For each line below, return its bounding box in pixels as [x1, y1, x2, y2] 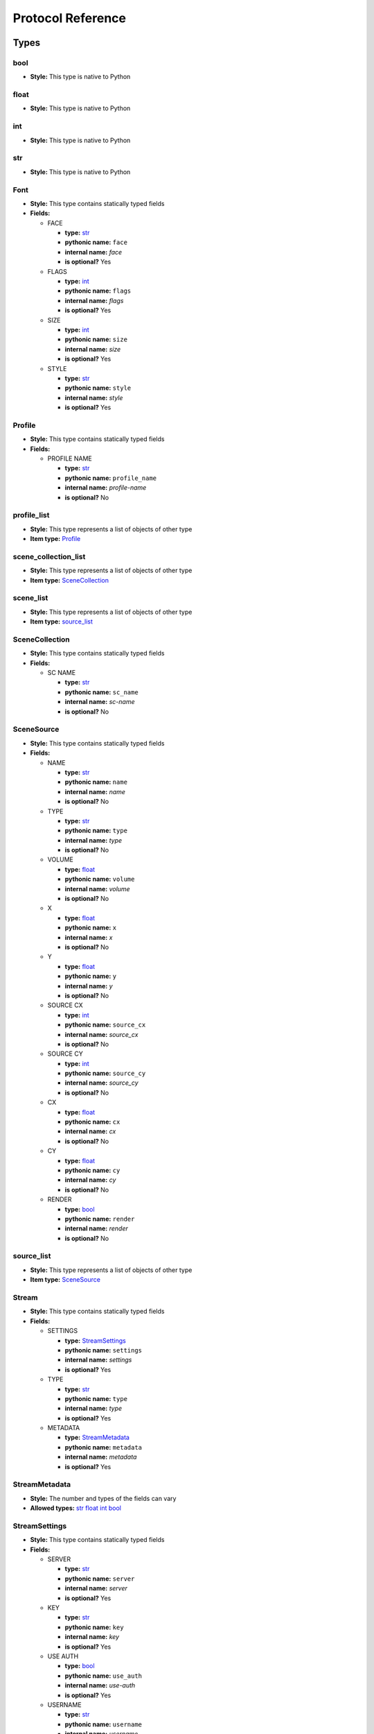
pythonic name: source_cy [64, 1069, 146, 1078]
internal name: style [64, 393, 123, 402]
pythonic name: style [64, 384, 132, 392]
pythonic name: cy [64, 1166, 121, 1174]
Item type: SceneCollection [30, 576, 109, 584]
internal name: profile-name [64, 483, 147, 492]
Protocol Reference [12, 10, 126, 26]
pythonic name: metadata [64, 1443, 142, 1451]
